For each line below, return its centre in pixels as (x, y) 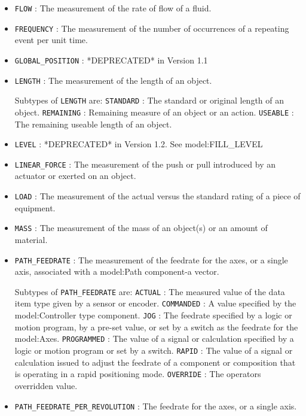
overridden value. (46, 385)
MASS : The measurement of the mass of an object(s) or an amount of (141, 228)
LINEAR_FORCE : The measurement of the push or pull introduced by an (145, 164)
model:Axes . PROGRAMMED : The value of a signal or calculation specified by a (154, 338)
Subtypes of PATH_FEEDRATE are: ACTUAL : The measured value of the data (150, 291)
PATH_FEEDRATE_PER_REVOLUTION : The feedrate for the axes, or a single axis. (156, 406)
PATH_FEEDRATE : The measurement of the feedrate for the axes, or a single (151, 259)
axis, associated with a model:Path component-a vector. (117, 271)
